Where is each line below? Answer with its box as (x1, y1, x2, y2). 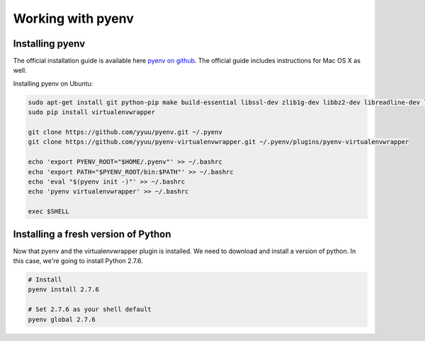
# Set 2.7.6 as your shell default (28, 306, 152, 313)
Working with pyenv (13, 11, 134, 26)
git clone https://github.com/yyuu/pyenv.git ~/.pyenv (28, 128, 222, 136)
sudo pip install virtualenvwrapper (28, 108, 156, 116)
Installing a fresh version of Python (13, 228, 171, 240)
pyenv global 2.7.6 (28, 315, 96, 323)
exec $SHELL (28, 208, 70, 216)
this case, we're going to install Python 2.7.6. (13, 257, 143, 265)
